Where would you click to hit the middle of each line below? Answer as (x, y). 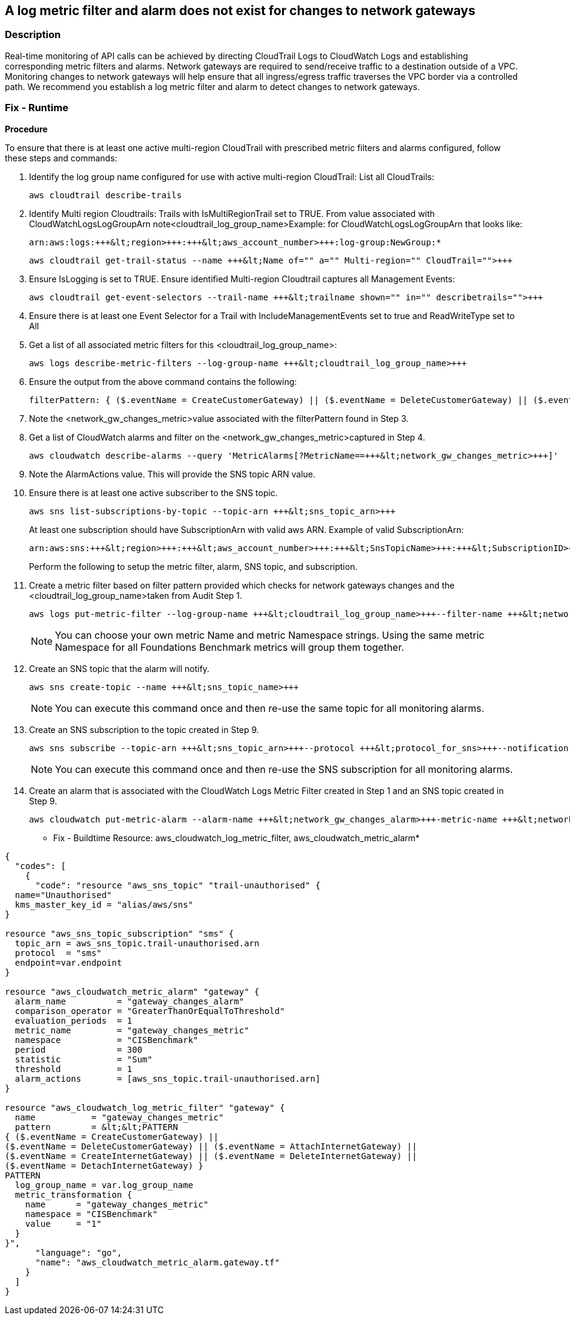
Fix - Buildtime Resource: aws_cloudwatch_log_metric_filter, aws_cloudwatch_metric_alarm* (237, 838)
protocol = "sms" (58, 953)
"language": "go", (78, 1252)
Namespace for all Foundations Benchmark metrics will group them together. (230, 647)
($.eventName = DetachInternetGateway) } (104, 1165)
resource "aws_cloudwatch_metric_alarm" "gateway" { (132, 991)
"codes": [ (40, 866)
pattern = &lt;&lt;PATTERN (96, 1127)
